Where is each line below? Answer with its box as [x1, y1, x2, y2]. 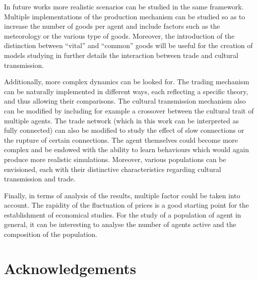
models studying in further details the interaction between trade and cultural [4, 50, 239, 60]
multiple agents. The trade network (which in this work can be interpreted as [4, 115, 239, 125]
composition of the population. [4, 229, 97, 239]
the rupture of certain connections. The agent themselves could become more [4, 134, 238, 145]
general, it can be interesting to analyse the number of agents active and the [4, 219, 236, 229]
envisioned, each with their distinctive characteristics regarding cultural [4, 164, 221, 174]
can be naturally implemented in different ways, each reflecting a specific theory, [4, 86, 248, 96]
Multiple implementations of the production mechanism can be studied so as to [4, 11, 245, 21]
